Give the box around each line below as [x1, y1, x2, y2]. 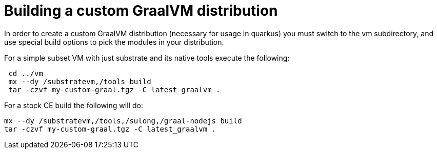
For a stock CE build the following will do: [4, 100, 143, 110]
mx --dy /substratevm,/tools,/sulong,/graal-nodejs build [4, 116, 242, 125]
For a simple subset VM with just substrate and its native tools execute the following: [4, 53, 290, 62]
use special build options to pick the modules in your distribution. [4, 37, 224, 46]
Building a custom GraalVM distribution [4, 2, 278, 19]
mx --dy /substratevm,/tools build [8, 77, 151, 86]
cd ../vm [8, 69, 43, 78]
